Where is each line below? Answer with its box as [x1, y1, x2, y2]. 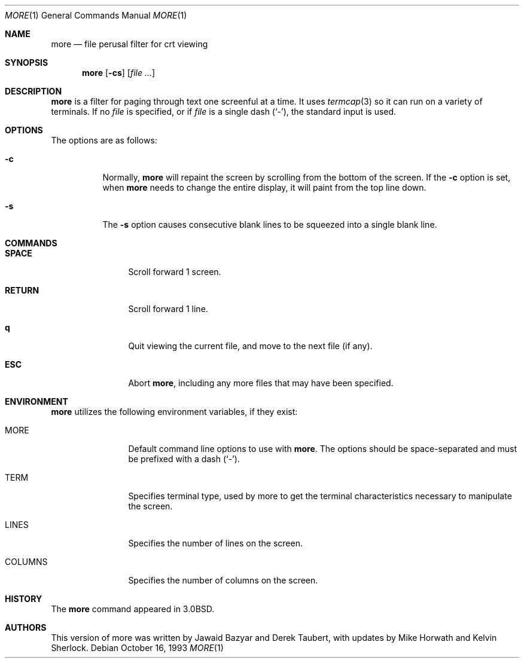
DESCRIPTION [5, 86, 62, 96]
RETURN [5, 285, 39, 295]
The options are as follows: [51, 135, 157, 145]
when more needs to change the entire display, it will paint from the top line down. [102, 182, 426, 193]
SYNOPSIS [5, 57, 48, 68]
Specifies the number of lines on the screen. [128, 538, 303, 548]
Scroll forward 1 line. [128, 304, 208, 314]
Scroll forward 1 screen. [128, 267, 221, 277]
